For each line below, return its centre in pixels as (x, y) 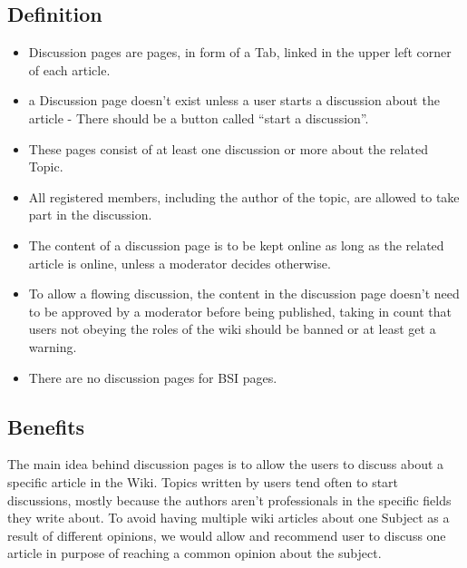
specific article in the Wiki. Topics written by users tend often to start (203, 481)
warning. (53, 346)
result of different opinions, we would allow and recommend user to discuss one (227, 535)
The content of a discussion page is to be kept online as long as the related (236, 245)
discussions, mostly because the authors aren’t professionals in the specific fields (229, 499)
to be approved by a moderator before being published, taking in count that (240, 311)
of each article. (69, 69)
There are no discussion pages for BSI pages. (153, 377)
